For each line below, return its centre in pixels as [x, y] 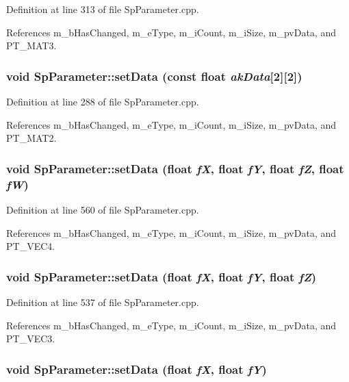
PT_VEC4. [31, 246]
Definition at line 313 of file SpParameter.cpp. [103, 9]
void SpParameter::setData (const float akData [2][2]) [154, 76]
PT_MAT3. [31, 46]
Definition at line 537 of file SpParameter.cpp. [103, 302]
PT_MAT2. [31, 138]
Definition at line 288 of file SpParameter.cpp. [103, 101]
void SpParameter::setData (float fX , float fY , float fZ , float [175, 168]
